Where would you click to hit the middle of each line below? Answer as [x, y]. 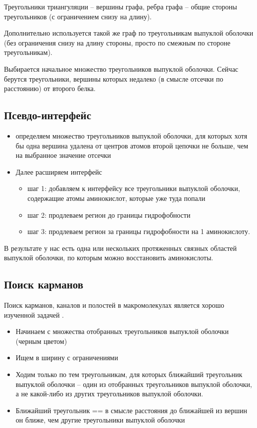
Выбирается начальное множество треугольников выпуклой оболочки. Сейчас [121, 69]
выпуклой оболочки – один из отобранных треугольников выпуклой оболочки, [134, 384]
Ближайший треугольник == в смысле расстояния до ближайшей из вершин [131, 410]
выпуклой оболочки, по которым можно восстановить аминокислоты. [109, 258]
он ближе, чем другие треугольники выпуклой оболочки [100, 420]
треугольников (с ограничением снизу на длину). [78, 16]
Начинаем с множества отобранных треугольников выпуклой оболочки [122, 331]
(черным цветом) [41, 341]
